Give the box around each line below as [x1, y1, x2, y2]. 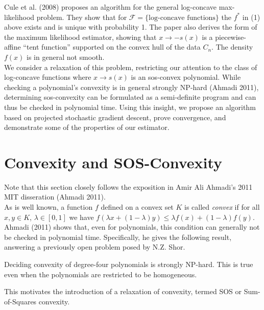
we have [69, 211, 94, 222]
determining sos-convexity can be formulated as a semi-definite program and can [4, 92, 256, 102]
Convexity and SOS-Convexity [4, 151, 223, 172]
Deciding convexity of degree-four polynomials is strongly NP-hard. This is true [4, 259, 253, 269]
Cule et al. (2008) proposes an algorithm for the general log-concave [4, 2, 217, 12]
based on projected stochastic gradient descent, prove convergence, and [4, 112, 226, 122]
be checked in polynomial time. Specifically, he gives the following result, [4, 231, 232, 242]
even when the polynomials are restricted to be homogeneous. [4, 269, 197, 279]
